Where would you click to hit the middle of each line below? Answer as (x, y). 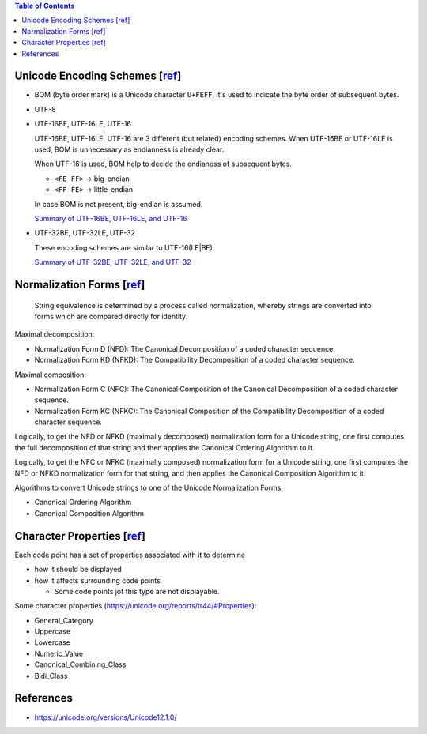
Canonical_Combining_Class (80, 664)
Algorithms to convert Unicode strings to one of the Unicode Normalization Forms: (149, 488)
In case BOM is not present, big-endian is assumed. (119, 204)
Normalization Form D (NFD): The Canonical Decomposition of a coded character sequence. (185, 348)
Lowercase (53, 642)
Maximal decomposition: (55, 334)
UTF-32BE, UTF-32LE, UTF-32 (85, 233)
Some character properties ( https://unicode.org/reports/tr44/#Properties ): (136, 606)
